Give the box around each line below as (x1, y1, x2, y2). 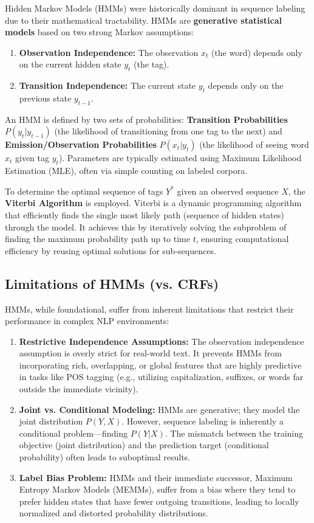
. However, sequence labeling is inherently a (121, 415, 284, 428)
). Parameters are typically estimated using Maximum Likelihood (58, 151, 302, 164)
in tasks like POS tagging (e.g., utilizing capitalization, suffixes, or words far (19, 370, 304, 383)
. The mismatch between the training (165, 426, 303, 439)
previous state (19, 91, 72, 104)
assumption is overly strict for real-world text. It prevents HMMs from (19, 347, 282, 359)
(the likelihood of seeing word (199, 138, 309, 151)
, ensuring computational (196, 232, 289, 245)
